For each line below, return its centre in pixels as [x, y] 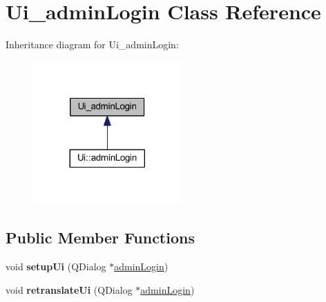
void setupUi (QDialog [56, 266]
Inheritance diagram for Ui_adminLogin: [92, 44]
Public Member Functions [100, 238]
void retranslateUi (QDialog [69, 289]
